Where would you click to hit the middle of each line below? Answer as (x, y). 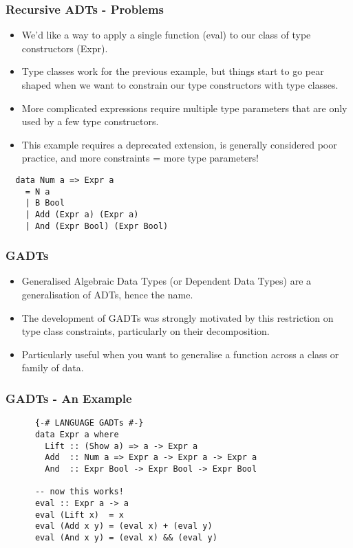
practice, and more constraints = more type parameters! (140, 158)
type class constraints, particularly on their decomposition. (146, 331)
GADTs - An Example (69, 398)
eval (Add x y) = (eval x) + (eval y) (124, 526)
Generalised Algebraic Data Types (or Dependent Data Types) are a (167, 281)
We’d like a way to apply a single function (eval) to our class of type (166, 35)
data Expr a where (77, 434)
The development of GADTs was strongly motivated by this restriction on (178, 317)
